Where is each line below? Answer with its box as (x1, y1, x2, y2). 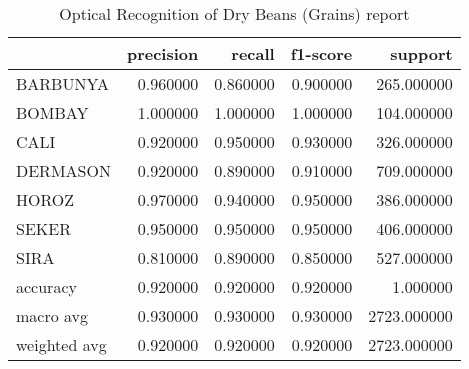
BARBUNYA (16, 72, 110, 95)
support (390, 42, 453, 65)
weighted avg (16, 333, 107, 356)
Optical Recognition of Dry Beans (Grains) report (59, 2, 410, 25)
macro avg (16, 304, 89, 327)
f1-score (290, 42, 353, 65)
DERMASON (16, 159, 111, 182)
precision (126, 42, 199, 65)
